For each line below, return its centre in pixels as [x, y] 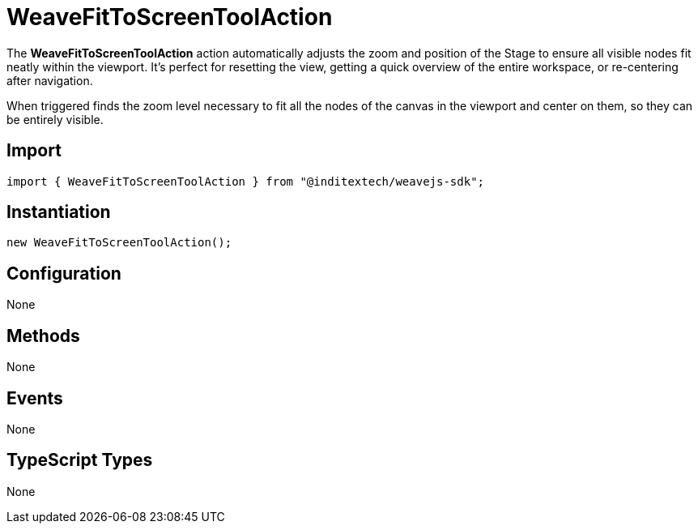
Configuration [64, 273]
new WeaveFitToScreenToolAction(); [119, 243]
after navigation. [50, 80]
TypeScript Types [80, 460]
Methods [43, 336]
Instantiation [59, 212]
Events [35, 398]
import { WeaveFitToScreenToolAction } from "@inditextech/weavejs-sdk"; [246, 181]
